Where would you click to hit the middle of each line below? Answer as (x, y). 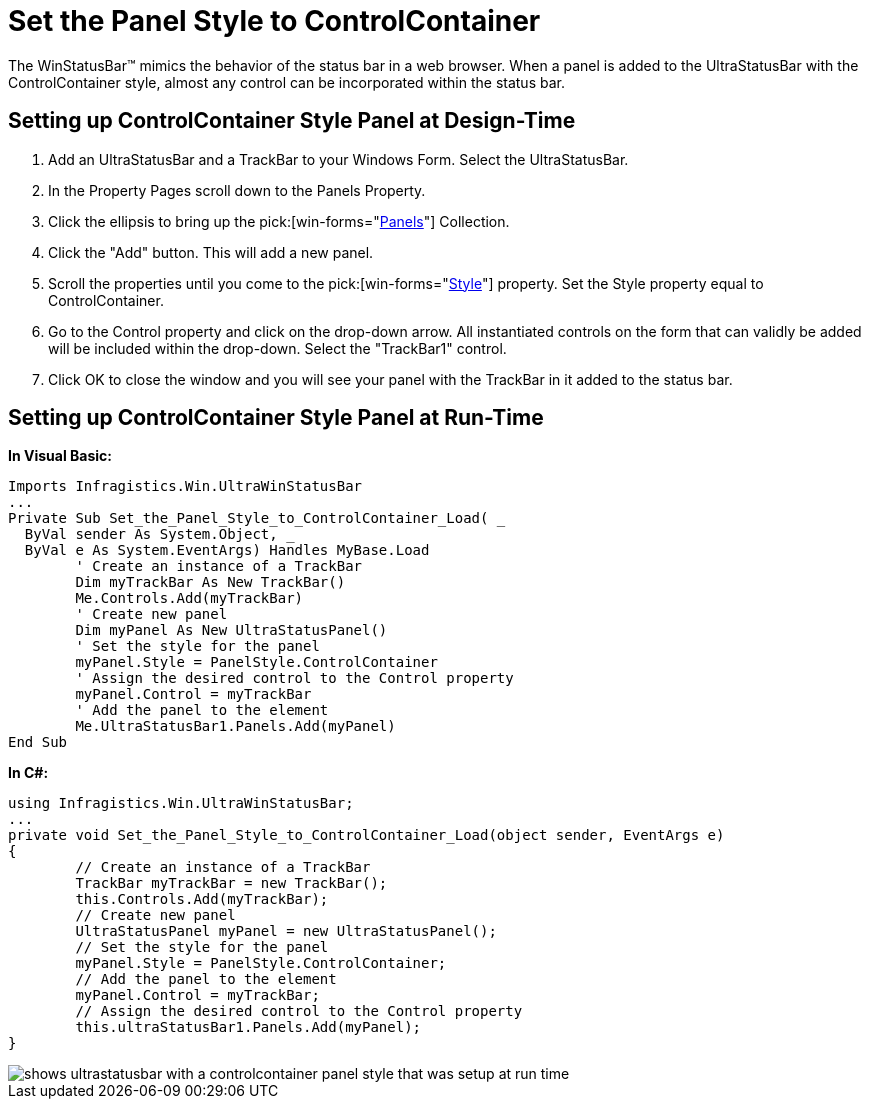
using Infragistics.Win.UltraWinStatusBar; (181, 803)
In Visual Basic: (60, 456)
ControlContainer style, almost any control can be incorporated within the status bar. (286, 82)
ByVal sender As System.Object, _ (159, 534)
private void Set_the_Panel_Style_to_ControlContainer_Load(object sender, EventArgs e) (366, 835)
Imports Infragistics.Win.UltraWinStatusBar (185, 486)
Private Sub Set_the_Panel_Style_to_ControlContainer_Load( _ (257, 518)
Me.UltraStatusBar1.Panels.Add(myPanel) (235, 726)
